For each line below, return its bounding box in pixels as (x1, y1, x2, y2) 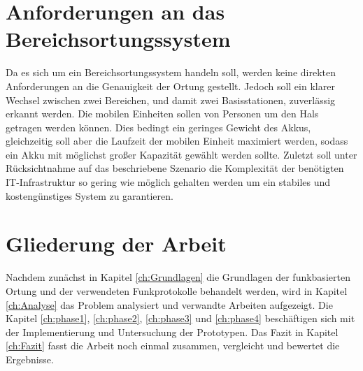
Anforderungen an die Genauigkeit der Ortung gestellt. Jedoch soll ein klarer (6, 78, 335, 93)
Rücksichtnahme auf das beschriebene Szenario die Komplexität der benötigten (6, 161, 344, 175)
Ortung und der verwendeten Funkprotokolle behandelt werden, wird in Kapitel (6, 283, 348, 298)
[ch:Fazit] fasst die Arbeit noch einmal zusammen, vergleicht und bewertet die (6, 338, 340, 353)
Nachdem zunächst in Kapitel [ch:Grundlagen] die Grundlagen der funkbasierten (6, 270, 350, 284)
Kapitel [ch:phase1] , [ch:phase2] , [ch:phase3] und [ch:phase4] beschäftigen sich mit (6, 311, 355, 326)
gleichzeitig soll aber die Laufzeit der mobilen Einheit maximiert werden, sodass (6, 133, 348, 148)
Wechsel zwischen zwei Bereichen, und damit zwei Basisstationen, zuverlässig (6, 92, 336, 107)
